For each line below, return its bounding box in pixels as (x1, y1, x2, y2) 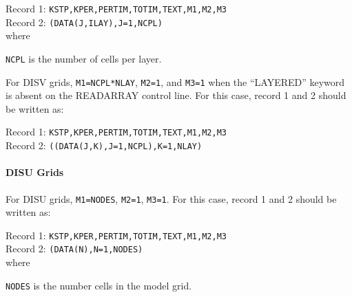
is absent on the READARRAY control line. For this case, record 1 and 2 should (6, 88, 346, 102)
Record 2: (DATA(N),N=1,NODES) (6, 241, 143, 256)
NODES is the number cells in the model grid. (6, 278, 192, 292)
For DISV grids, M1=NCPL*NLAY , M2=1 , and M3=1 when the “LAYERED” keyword (6, 74, 345, 89)
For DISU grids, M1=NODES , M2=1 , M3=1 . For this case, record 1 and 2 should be (6, 191, 337, 206)
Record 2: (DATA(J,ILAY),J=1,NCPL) (6, 14, 163, 29)
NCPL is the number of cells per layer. (6, 51, 162, 65)
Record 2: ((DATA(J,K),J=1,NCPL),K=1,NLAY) (6, 138, 203, 153)
